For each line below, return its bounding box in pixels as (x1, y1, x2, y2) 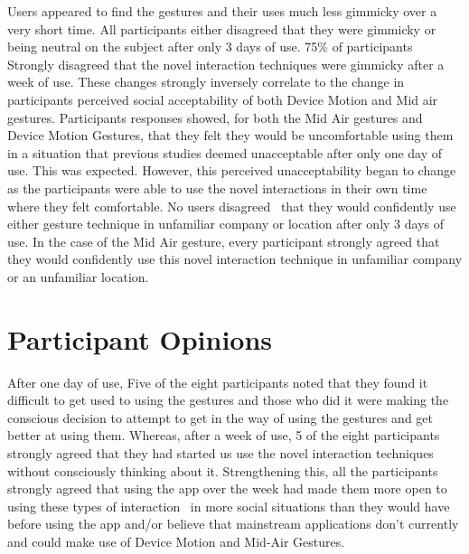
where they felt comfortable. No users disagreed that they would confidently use (7, 196, 456, 215)
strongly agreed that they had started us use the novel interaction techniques (7, 444, 434, 462)
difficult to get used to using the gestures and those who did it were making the (7, 390, 449, 409)
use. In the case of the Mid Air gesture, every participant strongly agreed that (7, 231, 440, 250)
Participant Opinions (7, 320, 273, 357)
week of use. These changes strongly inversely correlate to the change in (7, 72, 405, 91)
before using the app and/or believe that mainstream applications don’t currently (7, 514, 459, 533)
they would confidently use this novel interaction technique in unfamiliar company (7, 249, 463, 268)
